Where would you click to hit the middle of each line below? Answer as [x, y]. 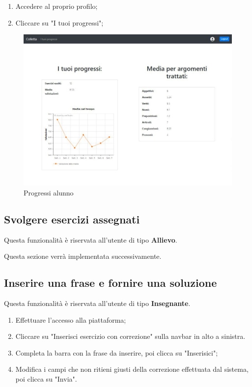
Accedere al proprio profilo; [56, 6]
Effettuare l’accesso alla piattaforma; [71, 319]
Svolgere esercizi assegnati [72, 219]
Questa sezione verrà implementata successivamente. [83, 256]
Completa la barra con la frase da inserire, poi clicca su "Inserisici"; [117, 352]
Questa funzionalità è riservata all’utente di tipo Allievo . [91, 239]
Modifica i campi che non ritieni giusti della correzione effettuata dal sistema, [132, 369]
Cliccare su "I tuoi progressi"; [59, 22]
